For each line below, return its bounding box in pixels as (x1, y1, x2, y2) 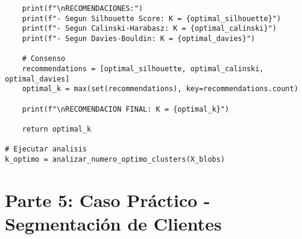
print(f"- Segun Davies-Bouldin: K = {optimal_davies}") (22, 34, 256, 43)
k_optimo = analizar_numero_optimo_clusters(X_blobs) (5, 155, 225, 164)
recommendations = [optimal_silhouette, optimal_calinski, (22, 64, 264, 73)
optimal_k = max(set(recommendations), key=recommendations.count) (22, 84, 298, 94)
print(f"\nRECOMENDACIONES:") (22, 4, 143, 13)
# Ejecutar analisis (5, 145, 87, 154)
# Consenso (22, 54, 66, 63)
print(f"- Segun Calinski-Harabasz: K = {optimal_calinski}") (22, 24, 277, 33)
